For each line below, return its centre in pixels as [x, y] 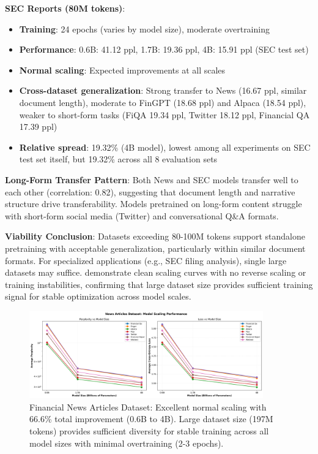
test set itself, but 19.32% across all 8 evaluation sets [118, 159]
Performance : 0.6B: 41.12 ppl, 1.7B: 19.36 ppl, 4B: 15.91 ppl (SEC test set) [164, 49]
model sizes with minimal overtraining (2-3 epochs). [127, 443]
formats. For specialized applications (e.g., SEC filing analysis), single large [146, 260]
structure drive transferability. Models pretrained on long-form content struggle [153, 204]
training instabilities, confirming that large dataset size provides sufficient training [159, 284]
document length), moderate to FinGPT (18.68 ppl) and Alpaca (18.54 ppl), [163, 102]
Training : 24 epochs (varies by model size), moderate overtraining [144, 28]
